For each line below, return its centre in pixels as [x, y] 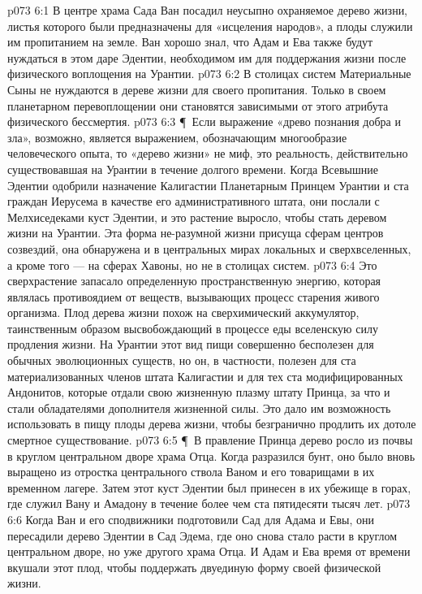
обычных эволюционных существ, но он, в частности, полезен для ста [182, 360]
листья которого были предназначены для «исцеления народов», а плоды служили [210, 26]
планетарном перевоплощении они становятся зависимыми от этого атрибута [198, 105]
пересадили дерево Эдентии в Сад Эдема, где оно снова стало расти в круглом [202, 535]
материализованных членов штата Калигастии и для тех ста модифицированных [205, 376]
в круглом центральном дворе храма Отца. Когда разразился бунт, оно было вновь [211, 455]
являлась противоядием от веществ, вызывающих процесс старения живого [194, 296]
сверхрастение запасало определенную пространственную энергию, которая [194, 281]
